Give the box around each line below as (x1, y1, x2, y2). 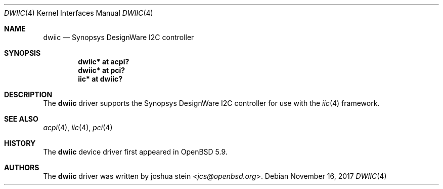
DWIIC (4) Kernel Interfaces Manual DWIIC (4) (4, 9, 153, 17)
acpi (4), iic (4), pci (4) (43, 123, 113, 132)
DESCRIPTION (4, 90, 53, 99)
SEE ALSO (4, 115, 38, 123)
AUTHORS (4, 163, 39, 172)
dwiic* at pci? (78, 66, 125, 74)
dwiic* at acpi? (78, 57, 129, 66)
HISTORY (4, 139, 36, 147)
